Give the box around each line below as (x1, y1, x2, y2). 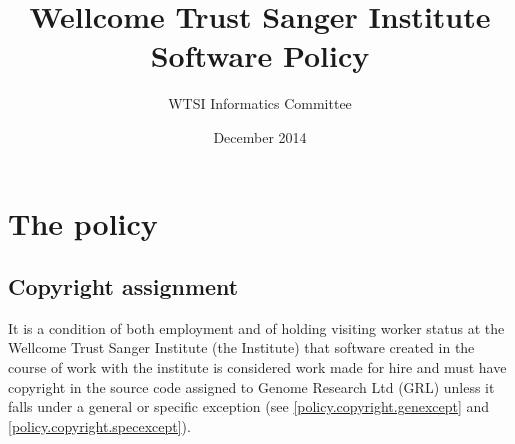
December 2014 (213, 126, 307, 147)
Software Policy (150, 35, 370, 76)
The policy (8, 202, 158, 243)
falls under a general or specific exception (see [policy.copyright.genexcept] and (8, 396, 490, 417)
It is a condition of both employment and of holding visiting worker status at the (8, 317, 505, 338)
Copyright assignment (8, 271, 239, 302)
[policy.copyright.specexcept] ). (8, 415, 191, 436)
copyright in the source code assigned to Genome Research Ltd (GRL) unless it (8, 376, 495, 397)
